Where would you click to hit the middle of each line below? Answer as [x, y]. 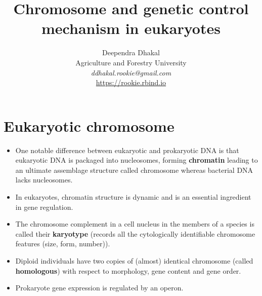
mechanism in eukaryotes [131, 28]
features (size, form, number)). [63, 244]
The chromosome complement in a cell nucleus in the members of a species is [135, 224]
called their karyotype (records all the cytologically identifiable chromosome [135, 233]
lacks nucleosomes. [44, 180]
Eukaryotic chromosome [89, 125]
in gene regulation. [44, 207]
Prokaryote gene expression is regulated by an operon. [99, 288]
